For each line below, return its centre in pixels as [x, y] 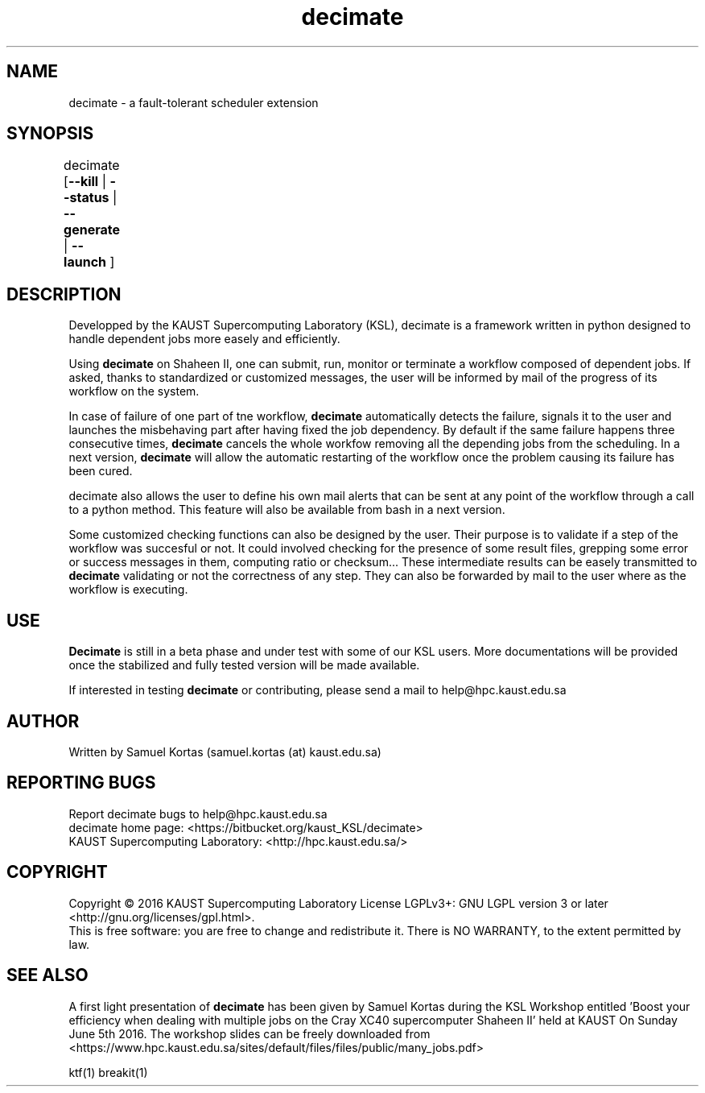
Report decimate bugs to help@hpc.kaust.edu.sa [198, 814]
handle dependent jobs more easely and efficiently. [204, 339]
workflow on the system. [134, 391]
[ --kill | [85, 182]
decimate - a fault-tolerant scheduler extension [194, 102]
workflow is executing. [128, 590]
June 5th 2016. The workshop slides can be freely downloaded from [249, 1033]
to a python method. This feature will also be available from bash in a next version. [287, 510]
